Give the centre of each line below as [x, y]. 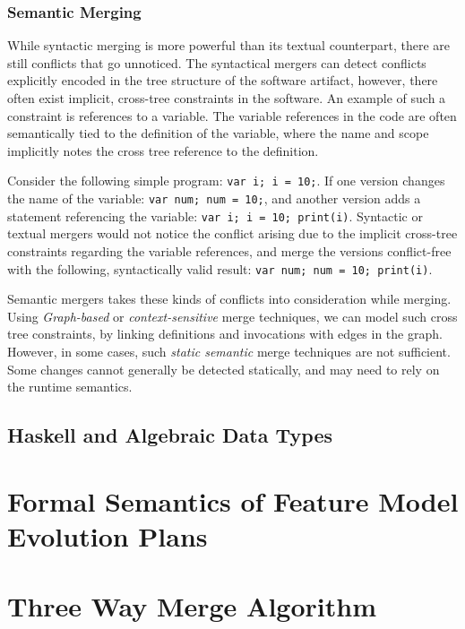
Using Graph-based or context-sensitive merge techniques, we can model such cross [232, 316]
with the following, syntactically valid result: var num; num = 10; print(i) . [220, 268]
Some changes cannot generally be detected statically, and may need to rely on [224, 369]
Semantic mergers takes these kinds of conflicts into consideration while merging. [229, 299]
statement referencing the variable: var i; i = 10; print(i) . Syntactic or [215, 215]
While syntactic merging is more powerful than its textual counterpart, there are [229, 45]
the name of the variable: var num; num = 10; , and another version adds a [214, 198]
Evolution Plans [108, 535]
